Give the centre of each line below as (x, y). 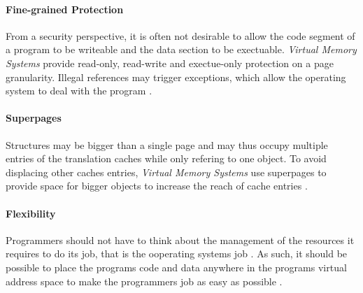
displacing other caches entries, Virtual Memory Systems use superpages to (166, 172)
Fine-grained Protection (65, 9)
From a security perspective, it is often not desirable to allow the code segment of (180, 35)
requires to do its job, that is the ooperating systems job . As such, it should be (177, 253)
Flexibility (31, 213)
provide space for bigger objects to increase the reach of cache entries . (157, 186)
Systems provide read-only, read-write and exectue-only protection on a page (170, 63)
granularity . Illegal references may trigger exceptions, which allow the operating (176, 77)
